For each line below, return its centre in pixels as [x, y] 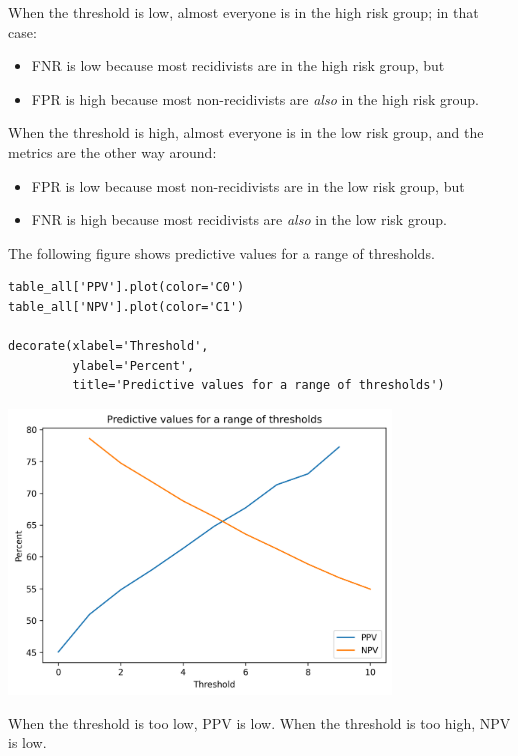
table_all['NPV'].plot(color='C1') [126, 306]
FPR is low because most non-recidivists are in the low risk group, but [248, 185]
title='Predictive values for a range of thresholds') [258, 385]
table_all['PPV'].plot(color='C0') [126, 287]
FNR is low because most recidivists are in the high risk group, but [238, 65]
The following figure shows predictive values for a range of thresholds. [221, 252]
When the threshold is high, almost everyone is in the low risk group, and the [246, 132]
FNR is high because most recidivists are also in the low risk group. [239, 219]
